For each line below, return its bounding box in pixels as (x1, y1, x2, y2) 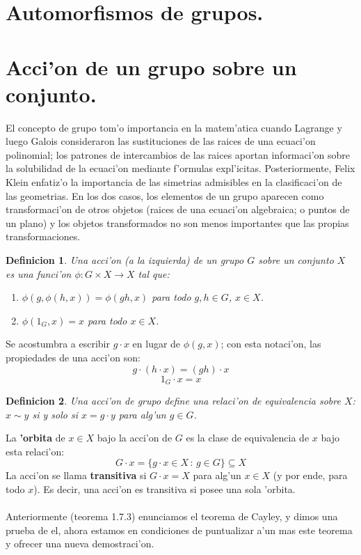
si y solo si (32, 407, 78, 421)
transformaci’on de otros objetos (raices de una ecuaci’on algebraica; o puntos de (6, 202, 350, 217)
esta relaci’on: (6, 444, 65, 458)
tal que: (138, 266, 170, 281)
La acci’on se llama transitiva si (6, 468, 147, 483)
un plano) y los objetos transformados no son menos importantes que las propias (6, 215, 349, 230)
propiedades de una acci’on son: (6, 350, 141, 364)
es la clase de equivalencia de (186, 430, 310, 445)
